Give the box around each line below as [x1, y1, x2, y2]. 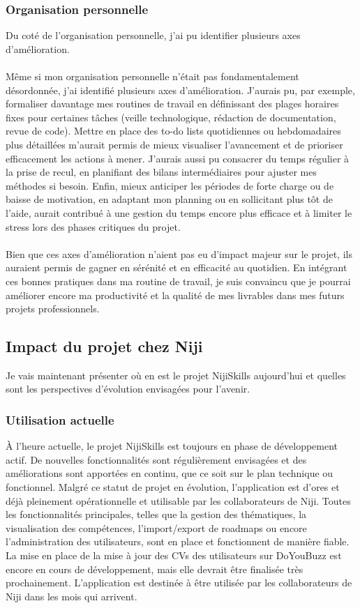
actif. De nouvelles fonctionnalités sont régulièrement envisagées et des [6, 452, 307, 466]
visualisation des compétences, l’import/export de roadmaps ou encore [6, 520, 307, 535]
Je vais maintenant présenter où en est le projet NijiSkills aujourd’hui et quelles [6, 367, 346, 382]
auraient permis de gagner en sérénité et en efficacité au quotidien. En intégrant [6, 260, 347, 275]
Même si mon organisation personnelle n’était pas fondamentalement [6, 69, 299, 83]
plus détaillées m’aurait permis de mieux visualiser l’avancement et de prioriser [6, 137, 343, 151]
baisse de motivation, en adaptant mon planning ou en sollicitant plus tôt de [6, 192, 333, 206]
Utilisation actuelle [6, 411, 114, 428]
